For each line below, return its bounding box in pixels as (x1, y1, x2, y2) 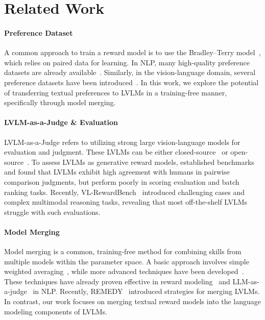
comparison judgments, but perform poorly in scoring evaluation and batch (4, 176, 239, 187)
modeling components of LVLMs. (4, 306, 107, 316)
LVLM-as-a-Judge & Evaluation (4, 117, 118, 128)
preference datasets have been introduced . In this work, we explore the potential (4, 77, 259, 87)
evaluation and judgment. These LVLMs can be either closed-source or (4, 146, 228, 157)
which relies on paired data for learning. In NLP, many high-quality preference (4, 57, 250, 67)
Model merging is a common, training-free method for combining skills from (4, 246, 242, 257)
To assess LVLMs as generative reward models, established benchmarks (31, 156, 254, 167)
